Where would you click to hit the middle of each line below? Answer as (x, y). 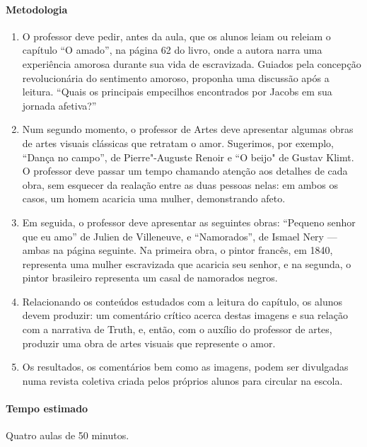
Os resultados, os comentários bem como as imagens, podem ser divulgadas (185, 367)
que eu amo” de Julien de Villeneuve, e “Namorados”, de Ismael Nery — (180, 236)
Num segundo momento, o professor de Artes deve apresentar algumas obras (188, 129)
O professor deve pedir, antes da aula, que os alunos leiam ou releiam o (176, 36)
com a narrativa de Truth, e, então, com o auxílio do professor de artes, (177, 329)
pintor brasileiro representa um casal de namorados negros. (150, 278)
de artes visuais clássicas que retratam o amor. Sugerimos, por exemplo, (178, 143)
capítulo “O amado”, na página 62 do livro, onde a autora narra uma (172, 50)
